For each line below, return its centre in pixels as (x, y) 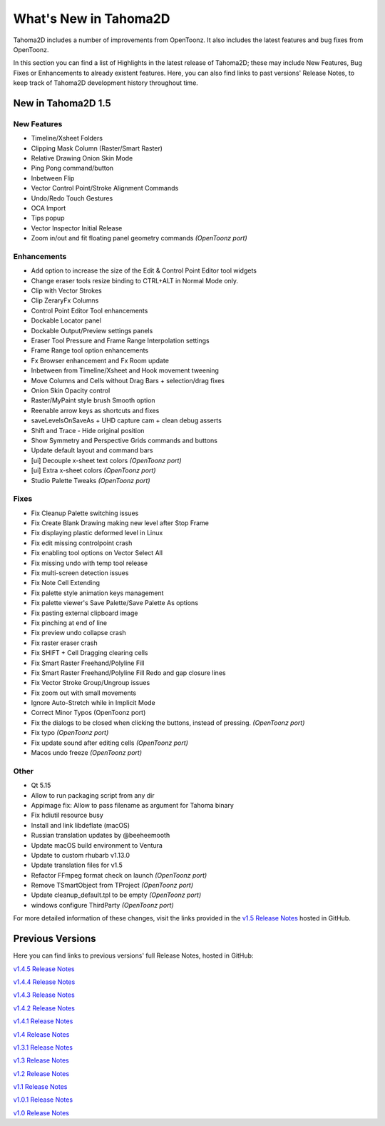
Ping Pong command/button (72, 168)
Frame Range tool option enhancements (90, 350)
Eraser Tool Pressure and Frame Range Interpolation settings (120, 341)
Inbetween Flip (53, 178)
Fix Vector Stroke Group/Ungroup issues (91, 683)
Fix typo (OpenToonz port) (70, 733)
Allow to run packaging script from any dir (93, 795)
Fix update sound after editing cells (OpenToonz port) (110, 743)
